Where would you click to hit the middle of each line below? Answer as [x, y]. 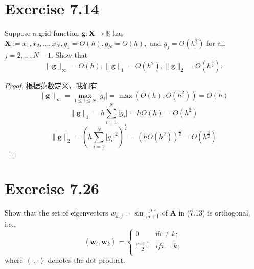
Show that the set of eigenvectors [56, 213]
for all [216, 43]
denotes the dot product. [87, 260]
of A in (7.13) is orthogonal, [206, 213]
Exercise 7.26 [52, 188]
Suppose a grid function [42, 33]
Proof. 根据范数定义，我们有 [51, 85]
